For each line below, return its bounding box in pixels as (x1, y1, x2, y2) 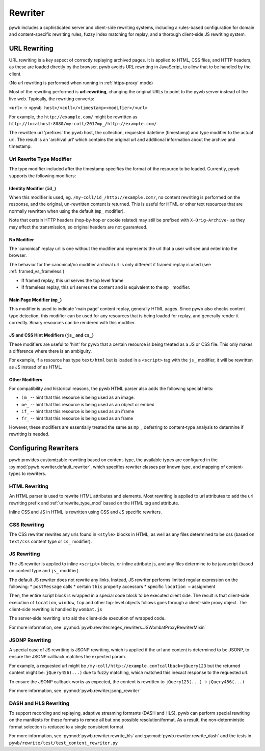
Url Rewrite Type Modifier (9, 155, 72, 162)
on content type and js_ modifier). (9, 568, 80, 574)
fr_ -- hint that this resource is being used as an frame (21, 415, 133, 421)
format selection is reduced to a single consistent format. (9, 723, 125, 729)
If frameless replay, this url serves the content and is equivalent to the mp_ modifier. (21, 284, 191, 290)
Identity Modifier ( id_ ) (9, 185, 56, 191)
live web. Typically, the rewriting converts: (9, 96, 94, 102)
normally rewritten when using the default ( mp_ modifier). (9, 208, 125, 214)
